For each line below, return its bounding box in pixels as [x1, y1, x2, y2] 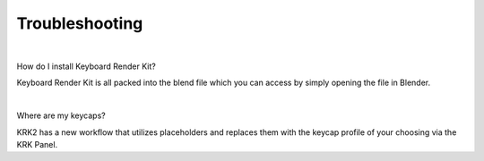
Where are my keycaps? [16, 110, 107, 121]
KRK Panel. [16, 139, 58, 149]
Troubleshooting [16, 13, 143, 33]
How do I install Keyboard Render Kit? [16, 61, 156, 72]
